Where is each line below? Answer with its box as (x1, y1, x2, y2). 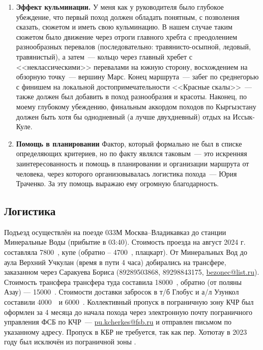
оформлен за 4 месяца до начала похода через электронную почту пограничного (4, 306, 252, 317)
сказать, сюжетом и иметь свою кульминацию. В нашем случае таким (16, 21, 232, 32)
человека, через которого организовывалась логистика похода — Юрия (16, 168, 237, 179)
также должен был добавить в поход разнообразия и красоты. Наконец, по (16, 91, 247, 102)
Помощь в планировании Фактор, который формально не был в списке (16, 138, 242, 149)
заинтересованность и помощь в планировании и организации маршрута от (16, 158, 249, 168)
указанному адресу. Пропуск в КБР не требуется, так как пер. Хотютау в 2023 (4, 326, 247, 337)
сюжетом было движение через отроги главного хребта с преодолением (16, 31, 238, 42)
